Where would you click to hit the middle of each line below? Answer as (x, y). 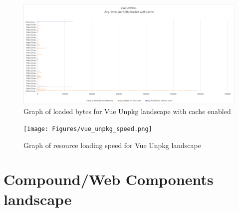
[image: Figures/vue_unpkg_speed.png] (88, 129)
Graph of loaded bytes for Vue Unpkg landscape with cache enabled (127, 111)
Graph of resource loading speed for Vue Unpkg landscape (112, 145)
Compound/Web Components (109, 179)
